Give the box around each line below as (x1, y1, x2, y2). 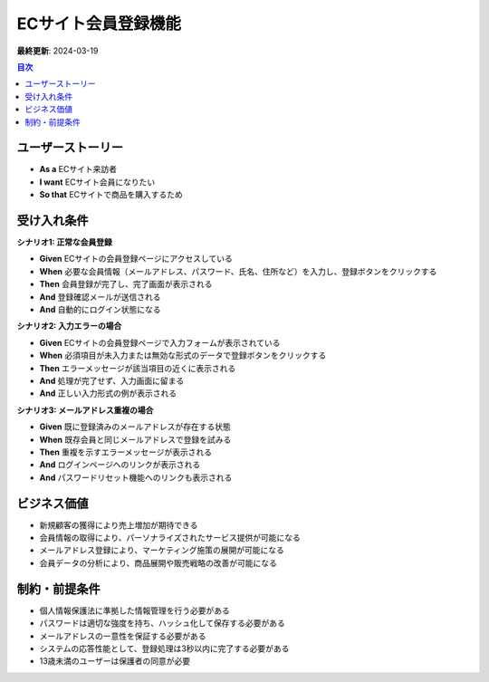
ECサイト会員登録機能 (16, 14, 181, 34)
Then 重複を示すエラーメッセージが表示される (39, 447, 213, 457)
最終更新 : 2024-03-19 (16, 45, 99, 56)
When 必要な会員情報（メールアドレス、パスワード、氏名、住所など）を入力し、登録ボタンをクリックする (39, 265, 437, 276)
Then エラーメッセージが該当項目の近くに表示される (39, 362, 236, 373)
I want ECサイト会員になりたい (39, 177, 156, 187)
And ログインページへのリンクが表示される (39, 459, 201, 470)
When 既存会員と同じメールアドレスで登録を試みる (39, 434, 232, 445)
